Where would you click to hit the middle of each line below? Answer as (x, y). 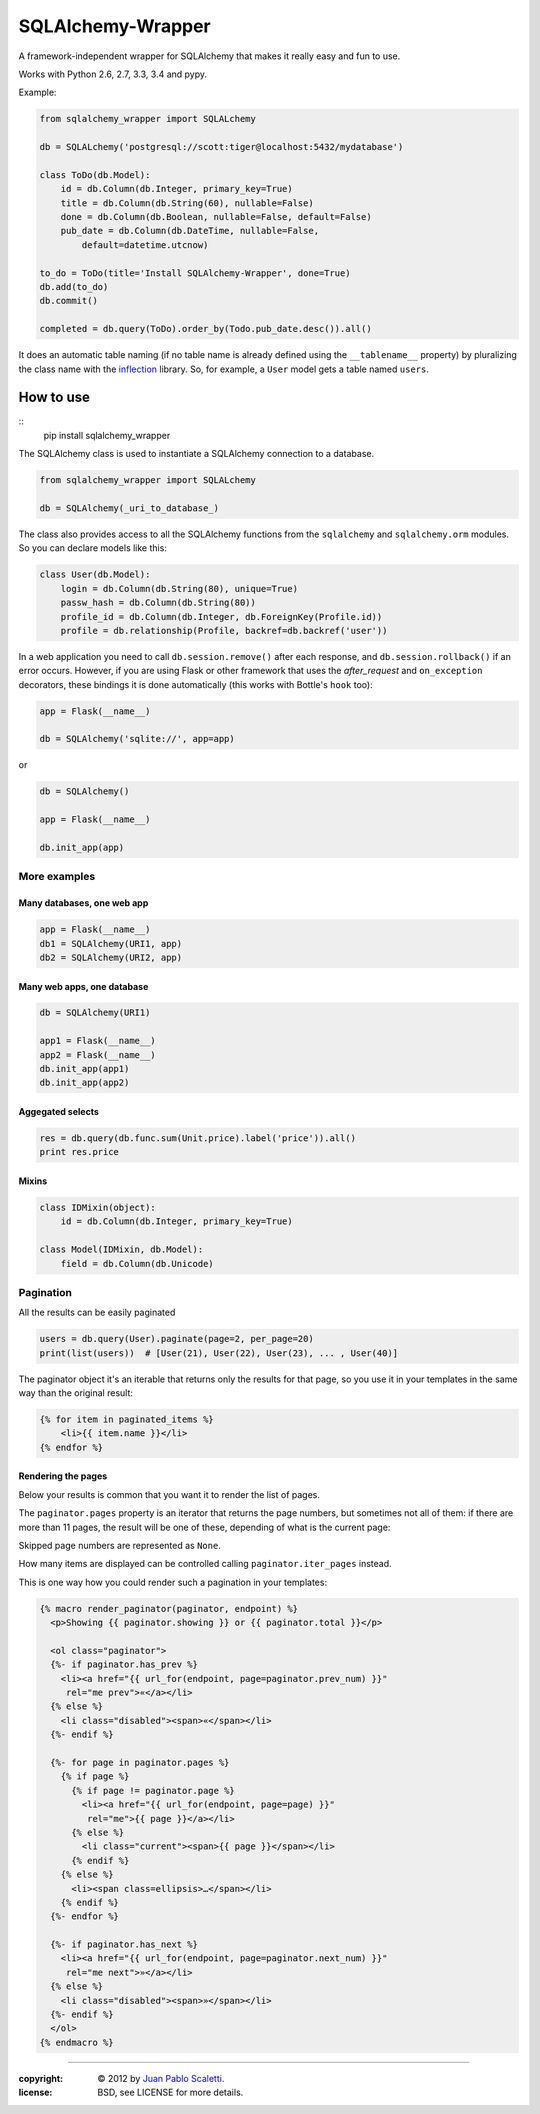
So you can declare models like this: (92, 548)
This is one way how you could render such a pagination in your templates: (173, 1582)
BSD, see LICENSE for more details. (170, 2092)
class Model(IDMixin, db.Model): (121, 1249)
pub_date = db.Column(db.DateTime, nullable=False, (190, 231)
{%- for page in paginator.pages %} (140, 1763)
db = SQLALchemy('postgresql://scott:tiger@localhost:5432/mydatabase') (221, 147)
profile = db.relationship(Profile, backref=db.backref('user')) (224, 630)
